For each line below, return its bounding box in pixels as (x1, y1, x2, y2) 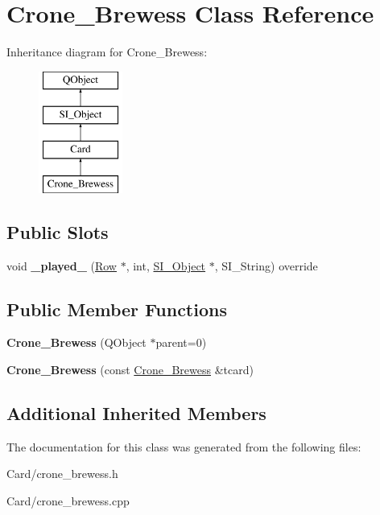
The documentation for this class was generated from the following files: (6, 438, 361, 455)
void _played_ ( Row (6, 257, 117, 274)
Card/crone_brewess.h (6, 465, 118, 482)
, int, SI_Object (126, 257, 206, 274)
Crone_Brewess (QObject (6, 334, 147, 351)
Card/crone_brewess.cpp (6, 492, 130, 509)
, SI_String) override (214, 257, 318, 274)
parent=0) (155, 334, 207, 351)
